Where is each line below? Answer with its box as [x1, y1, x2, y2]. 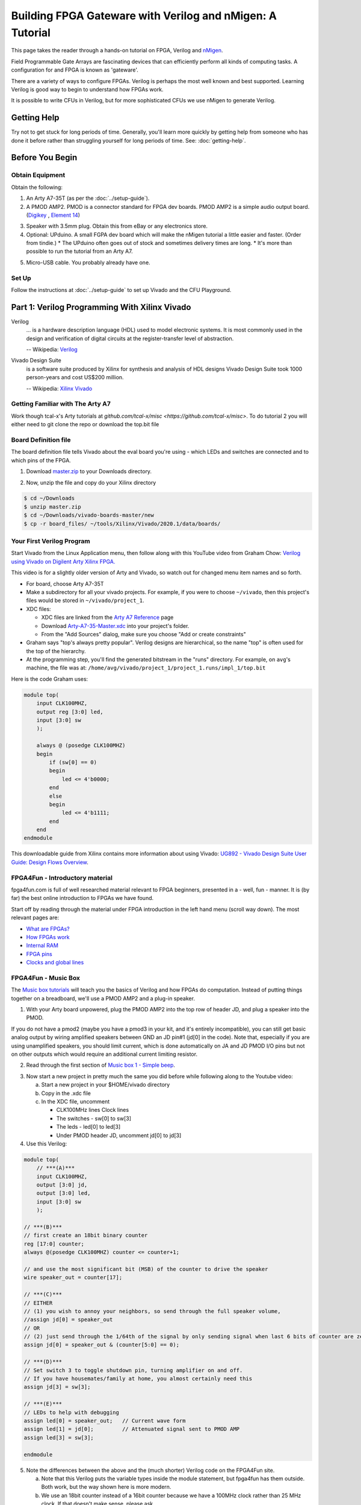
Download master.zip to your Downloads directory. [26, 468, 152, 475]
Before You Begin [11, 152, 78, 163]
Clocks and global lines [26, 959, 84, 966]
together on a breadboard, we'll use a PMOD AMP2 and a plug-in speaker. [11, 995, 196, 1002]
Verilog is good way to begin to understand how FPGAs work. [11, 85, 164, 93]
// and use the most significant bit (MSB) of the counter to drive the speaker [23, 1265, 268, 1273]
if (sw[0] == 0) [49, 759, 97, 766]
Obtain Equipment [11, 171, 66, 179]
